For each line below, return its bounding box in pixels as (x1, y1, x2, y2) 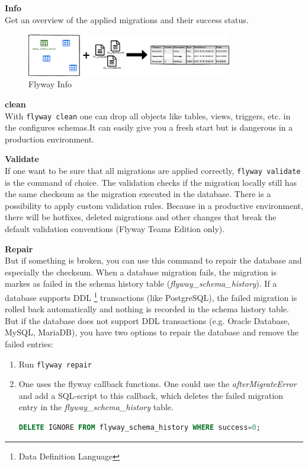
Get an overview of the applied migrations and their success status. (5, 13, 249, 26)
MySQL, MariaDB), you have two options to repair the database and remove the (5, 326, 299, 338)
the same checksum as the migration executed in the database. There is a (5, 188, 271, 200)
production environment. (5, 132, 95, 145)
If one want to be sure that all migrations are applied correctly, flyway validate (5, 164, 301, 176)
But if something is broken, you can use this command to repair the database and (5, 254, 302, 267)
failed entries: (5, 337, 53, 350)
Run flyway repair (18, 357, 92, 370)
